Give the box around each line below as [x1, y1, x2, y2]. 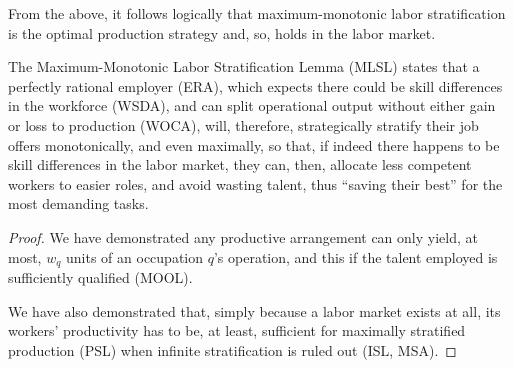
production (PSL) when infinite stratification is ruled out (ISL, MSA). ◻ [8, 339, 457, 360]
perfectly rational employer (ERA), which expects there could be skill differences [8, 75, 503, 96]
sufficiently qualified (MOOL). [8, 266, 193, 287]
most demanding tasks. [8, 193, 149, 214]
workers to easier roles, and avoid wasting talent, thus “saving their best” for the [8, 173, 503, 194]
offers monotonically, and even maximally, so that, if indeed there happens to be [8, 134, 500, 155]
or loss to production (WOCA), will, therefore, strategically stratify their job [8, 114, 479, 135]
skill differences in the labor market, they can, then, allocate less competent [8, 154, 472, 175]
